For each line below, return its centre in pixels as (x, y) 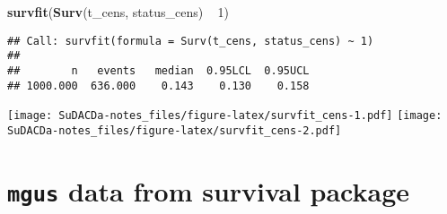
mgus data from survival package (209, 190)
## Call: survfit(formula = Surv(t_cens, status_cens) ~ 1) (191, 41)
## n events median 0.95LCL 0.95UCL (158, 70)
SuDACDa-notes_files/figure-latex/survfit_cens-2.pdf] (175, 130)
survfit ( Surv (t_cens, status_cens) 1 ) (118, 12)
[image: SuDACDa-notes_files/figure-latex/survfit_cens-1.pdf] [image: (225, 116)
